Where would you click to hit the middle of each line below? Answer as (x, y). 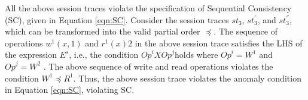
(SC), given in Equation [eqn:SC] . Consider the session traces (117, 19)
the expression (31, 54)
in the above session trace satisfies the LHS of (219, 43)
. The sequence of (246, 31)
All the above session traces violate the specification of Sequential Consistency (148, 8)
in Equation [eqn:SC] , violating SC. (70, 90)
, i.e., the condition (104, 54)
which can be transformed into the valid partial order (103, 31)
